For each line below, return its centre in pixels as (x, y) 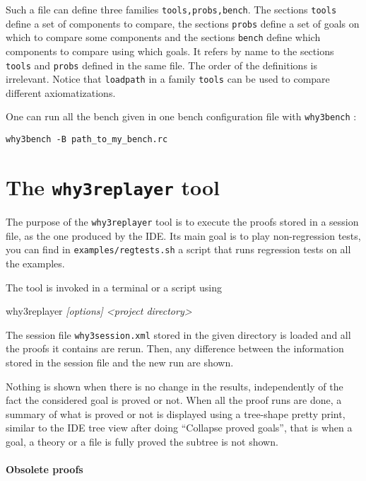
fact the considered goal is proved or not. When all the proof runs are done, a (174, 400)
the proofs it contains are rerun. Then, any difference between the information (175, 348)
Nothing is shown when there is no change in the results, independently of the (175, 386)
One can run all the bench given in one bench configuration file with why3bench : (181, 116)
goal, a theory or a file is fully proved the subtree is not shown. (142, 441)
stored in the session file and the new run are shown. (120, 362)
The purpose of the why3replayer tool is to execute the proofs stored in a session (182, 222)
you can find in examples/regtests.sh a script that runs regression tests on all (178, 249)
